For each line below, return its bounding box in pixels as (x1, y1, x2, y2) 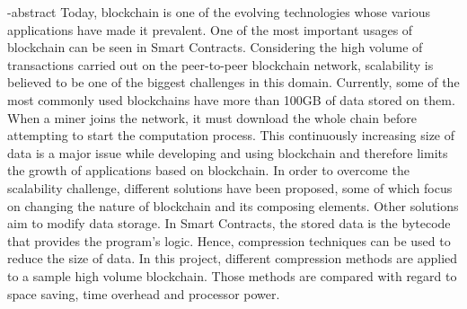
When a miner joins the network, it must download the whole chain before (7, 108, 418, 127)
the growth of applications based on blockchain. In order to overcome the (7, 161, 410, 180)
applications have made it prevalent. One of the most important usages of (7, 20, 413, 39)
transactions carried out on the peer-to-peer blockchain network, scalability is (7, 55, 434, 74)
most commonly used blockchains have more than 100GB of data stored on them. (7, 90, 455, 109)
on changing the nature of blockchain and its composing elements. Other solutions (7, 196, 459, 215)
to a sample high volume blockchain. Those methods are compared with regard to (7, 266, 457, 285)
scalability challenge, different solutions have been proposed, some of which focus (7, 178, 453, 197)
